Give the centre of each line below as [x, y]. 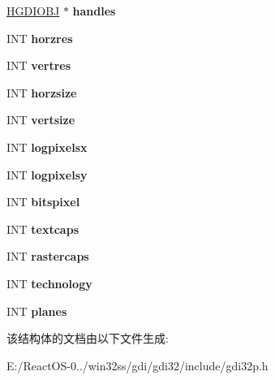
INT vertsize [41, 120]
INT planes [37, 311]
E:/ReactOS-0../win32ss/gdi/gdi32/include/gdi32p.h [137, 365]
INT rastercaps [48, 256]
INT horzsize [42, 92]
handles [94, 11]
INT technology [49, 283]
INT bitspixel [43, 202]
